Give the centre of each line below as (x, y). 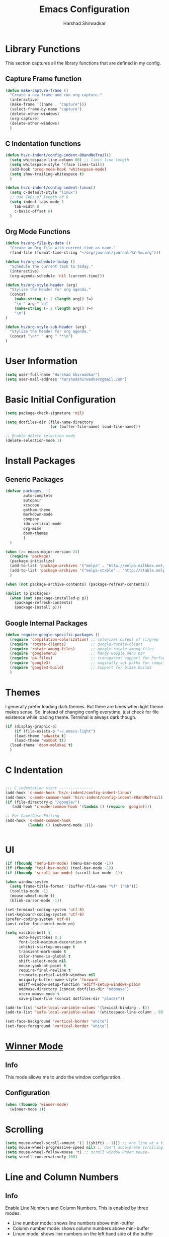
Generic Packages (34, 480)
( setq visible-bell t (28, 933)
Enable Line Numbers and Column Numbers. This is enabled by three (77, 1208)
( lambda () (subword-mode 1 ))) (60, 825)
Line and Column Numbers (62, 1177)
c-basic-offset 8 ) (33, 211)
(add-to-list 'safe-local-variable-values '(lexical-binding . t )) (77, 1007)
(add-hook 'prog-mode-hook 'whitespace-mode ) (58, 169)
